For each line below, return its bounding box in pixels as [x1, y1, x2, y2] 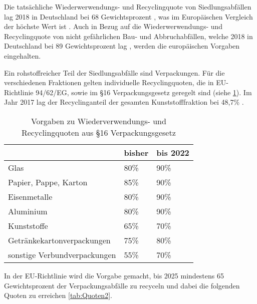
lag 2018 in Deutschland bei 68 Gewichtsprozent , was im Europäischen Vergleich [4, 11, 253, 22]
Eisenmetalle [8, 190, 53, 202]
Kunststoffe [8, 219, 48, 231]
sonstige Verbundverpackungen [8, 248, 116, 260]
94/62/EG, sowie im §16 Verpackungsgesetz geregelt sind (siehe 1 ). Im [36, 87, 252, 97]
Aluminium [8, 205, 48, 217]
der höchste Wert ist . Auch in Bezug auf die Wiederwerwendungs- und [4, 21, 223, 32]
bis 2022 [156, 146, 189, 158]
